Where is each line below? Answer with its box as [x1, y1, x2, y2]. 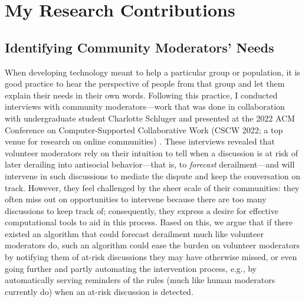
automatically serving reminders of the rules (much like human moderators [5, 274, 276, 286]
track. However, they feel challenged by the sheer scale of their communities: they [5, 181, 300, 193]
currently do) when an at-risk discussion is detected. [5, 285, 194, 297]
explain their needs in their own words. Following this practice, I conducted [5, 88, 278, 101]
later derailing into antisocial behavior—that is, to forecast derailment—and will [5, 158, 295, 170]
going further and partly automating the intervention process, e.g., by [5, 262, 257, 274]
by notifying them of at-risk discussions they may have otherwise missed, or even [5, 251, 297, 263]
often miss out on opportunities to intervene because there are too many [5, 193, 267, 205]
